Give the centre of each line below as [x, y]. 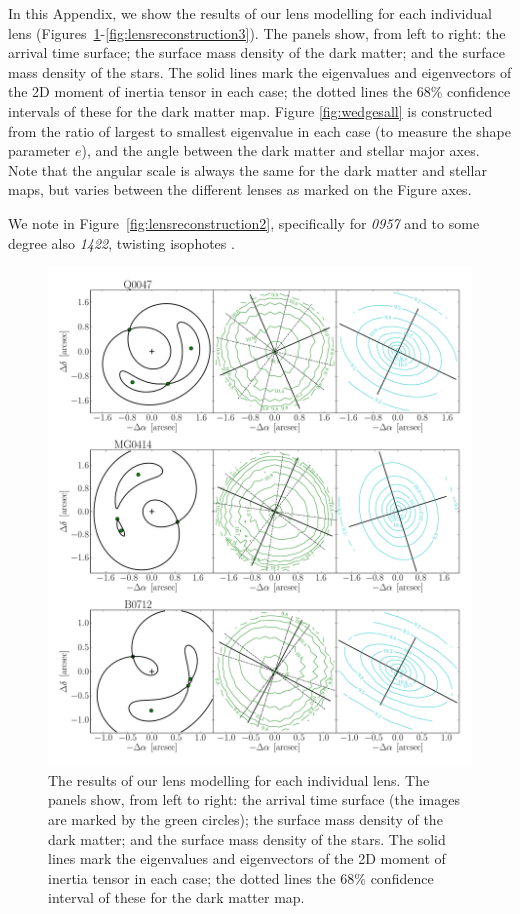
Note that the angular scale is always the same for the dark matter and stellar [247, 169]
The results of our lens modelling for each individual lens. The [239, 779]
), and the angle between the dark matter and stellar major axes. [280, 150]
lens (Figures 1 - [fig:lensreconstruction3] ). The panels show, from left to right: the [257, 32]
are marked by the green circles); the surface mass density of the [245, 818]
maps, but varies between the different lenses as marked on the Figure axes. [240, 189]
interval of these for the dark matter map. [176, 897]
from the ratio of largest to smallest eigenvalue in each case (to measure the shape [259, 130]
